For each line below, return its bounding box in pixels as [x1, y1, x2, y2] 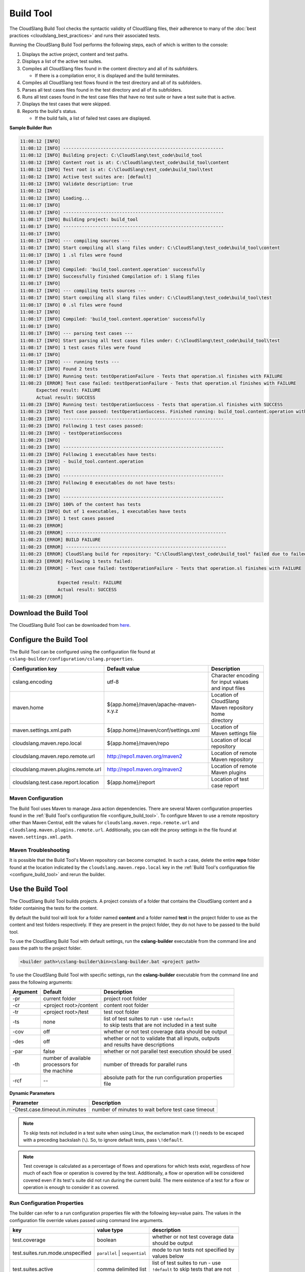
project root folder [103, 995, 147, 1002]
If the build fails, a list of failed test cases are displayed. [35, 115, 151, 122]
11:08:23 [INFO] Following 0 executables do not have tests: [20, 480, 176, 486]
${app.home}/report [107, 778, 155, 786]
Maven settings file [211, 730, 257, 737]
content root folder [103, 1002, 148, 1009]
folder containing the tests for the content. [9, 905, 98, 911]
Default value [107, 665, 140, 672]
